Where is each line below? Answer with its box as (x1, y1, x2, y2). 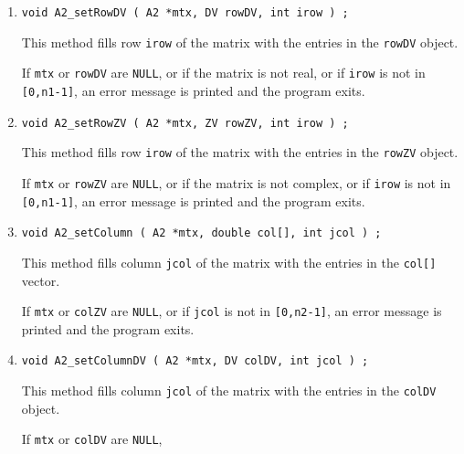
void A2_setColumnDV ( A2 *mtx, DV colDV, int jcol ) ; (21, 354, 369, 368)
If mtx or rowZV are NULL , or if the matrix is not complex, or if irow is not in (21, 173, 451, 192)
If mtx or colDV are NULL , (21, 429, 163, 449)
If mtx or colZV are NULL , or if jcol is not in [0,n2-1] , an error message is (21, 301, 442, 321)
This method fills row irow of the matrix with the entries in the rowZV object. (21, 143, 459, 162)
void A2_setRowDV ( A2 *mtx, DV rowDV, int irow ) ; (21, 6, 349, 19)
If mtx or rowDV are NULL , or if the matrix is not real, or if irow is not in (21, 63, 426, 82)
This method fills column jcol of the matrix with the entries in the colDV (21, 381, 437, 400)
